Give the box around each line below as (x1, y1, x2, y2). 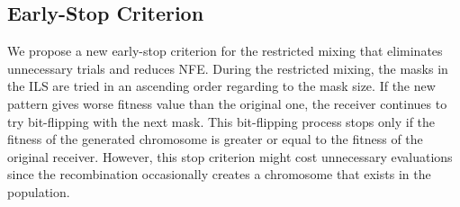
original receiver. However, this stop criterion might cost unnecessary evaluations (7, 147, 453, 166)
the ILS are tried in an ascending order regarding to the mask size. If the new (7, 76, 436, 95)
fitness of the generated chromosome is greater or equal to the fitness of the (7, 130, 423, 148)
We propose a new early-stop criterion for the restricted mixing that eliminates (7, 41, 443, 60)
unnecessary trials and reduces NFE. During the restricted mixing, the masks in (7, 58, 448, 77)
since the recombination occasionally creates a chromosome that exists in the (7, 165, 431, 184)
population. (7, 182, 70, 201)
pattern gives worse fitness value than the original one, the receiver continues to (7, 94, 447, 112)
